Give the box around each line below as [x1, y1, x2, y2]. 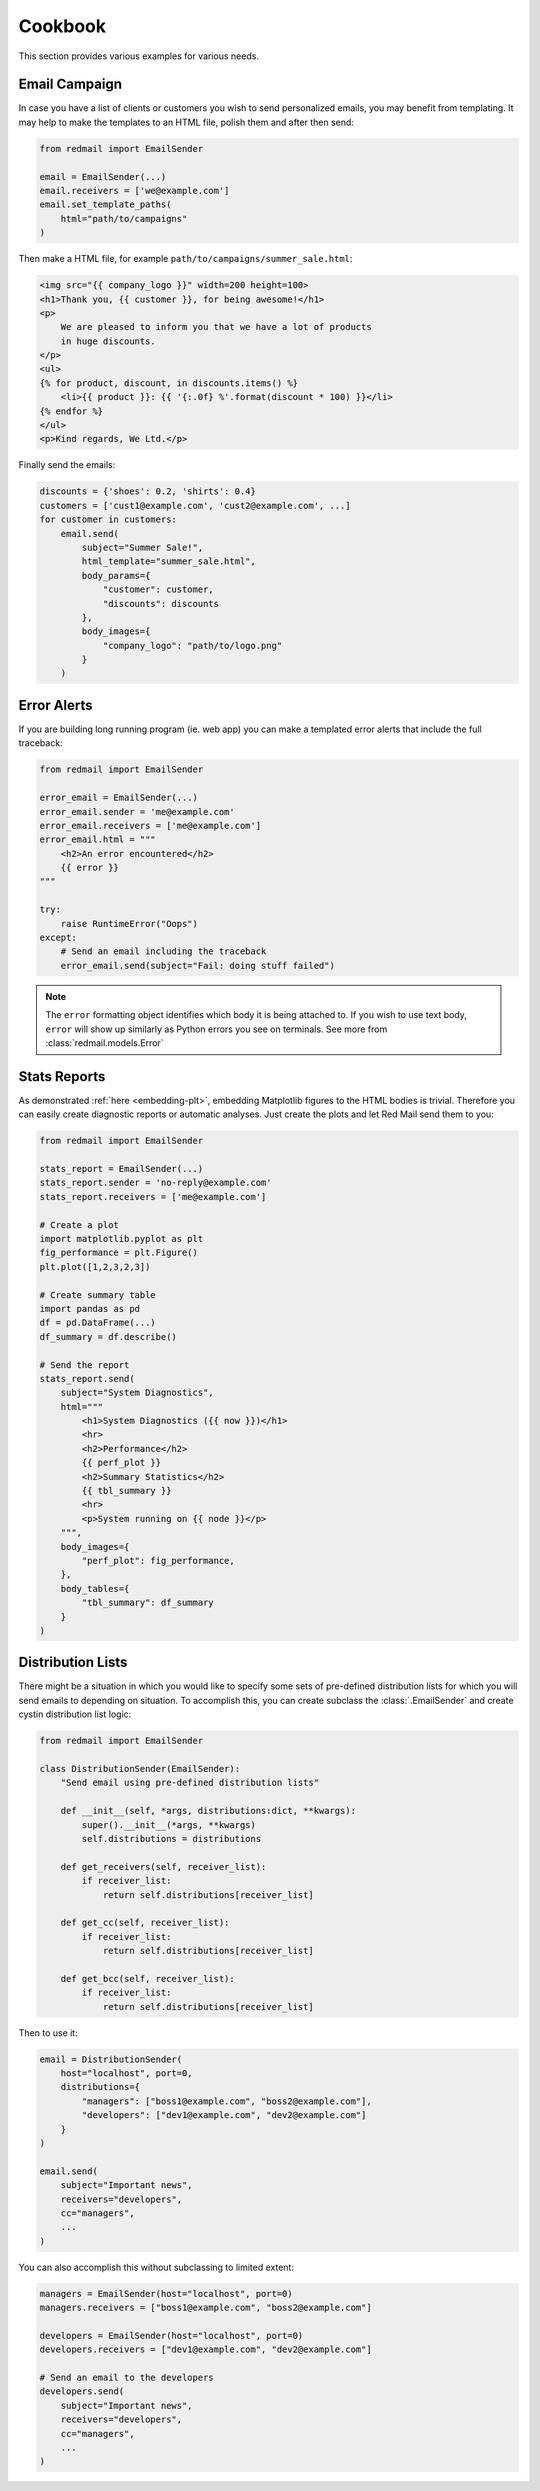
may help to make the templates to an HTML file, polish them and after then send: [18, 116, 355, 128]
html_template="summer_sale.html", [81, 556, 257, 567]
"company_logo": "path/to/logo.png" [102, 640, 283, 651]
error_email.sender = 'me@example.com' [39, 806, 235, 817]
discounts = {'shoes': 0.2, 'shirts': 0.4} [39, 486, 257, 497]
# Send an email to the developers [39, 2371, 214, 2383]
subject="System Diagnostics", [60, 1387, 214, 1399]
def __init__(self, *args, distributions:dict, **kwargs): [60, 1805, 357, 1817]
